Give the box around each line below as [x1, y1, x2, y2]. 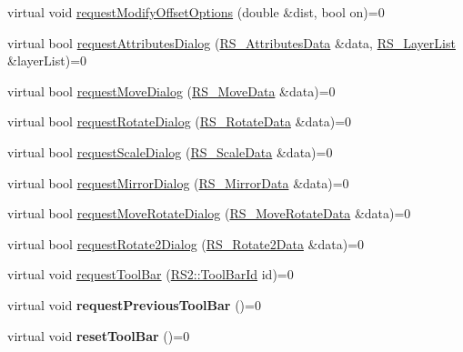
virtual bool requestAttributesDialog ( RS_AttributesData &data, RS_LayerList [7, 33, 456, 52]
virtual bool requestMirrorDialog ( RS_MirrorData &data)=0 [7, 173, 349, 192]
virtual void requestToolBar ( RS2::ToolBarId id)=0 [7, 265, 294, 284]
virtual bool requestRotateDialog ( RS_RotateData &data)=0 [7, 112, 352, 131]
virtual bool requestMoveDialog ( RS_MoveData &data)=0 [7, 81, 336, 100]
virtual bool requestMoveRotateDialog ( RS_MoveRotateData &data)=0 [7, 204, 411, 223]
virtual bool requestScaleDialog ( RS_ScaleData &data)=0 [7, 142, 333, 161]
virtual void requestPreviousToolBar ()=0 [7, 295, 261, 314]
